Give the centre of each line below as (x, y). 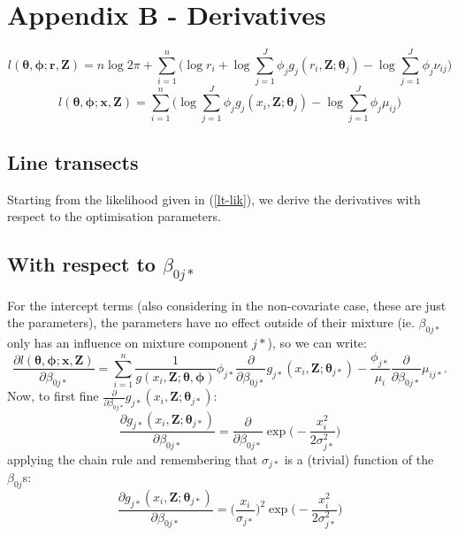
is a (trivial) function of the (359, 459)
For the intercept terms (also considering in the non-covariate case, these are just (227, 305)
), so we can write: (317, 343)
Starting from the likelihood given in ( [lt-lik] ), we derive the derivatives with (214, 199)
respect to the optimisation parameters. (114, 216)
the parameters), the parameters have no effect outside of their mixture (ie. (211, 322)
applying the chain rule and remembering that (133, 459)
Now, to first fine (53, 396)
